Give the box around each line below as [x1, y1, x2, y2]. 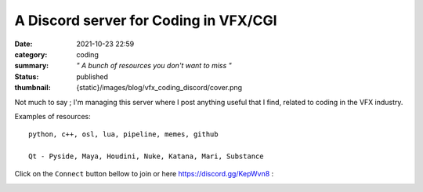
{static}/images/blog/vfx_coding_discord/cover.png [76, 83, 243, 92]
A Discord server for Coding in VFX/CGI [14, 12, 277, 29]
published [76, 71, 109, 82]
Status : [14, 71, 39, 82]
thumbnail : [14, 83, 51, 92]
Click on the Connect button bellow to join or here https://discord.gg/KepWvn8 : [14, 169, 274, 179]
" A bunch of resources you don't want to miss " [76, 61, 233, 71]
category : [14, 49, 48, 59]
